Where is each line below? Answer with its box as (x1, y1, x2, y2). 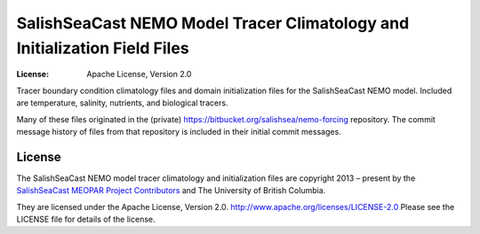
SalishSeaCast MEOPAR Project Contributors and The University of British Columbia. (16, 185, 326, 196)
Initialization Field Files (16, 38, 190, 58)
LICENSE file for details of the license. (16, 214, 156, 224)
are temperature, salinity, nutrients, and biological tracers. (16, 97, 228, 108)
